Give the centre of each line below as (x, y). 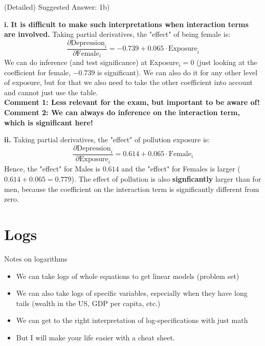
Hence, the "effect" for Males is (52, 169)
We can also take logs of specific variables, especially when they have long (132, 293)
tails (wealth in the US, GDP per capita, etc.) (88, 303)
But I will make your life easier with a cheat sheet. (95, 337)
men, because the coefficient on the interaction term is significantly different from (132, 189)
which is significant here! (49, 122)
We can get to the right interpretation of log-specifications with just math (132, 320)
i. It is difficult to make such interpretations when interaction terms (126, 24)
